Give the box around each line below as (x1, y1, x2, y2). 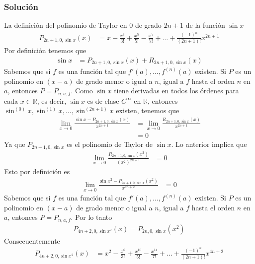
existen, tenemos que (116, 105, 179, 116)
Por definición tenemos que (4, 45, 86, 56)
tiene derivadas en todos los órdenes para (114, 85, 239, 96)
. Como (71, 85, 93, 96)
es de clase (87, 95, 119, 106)
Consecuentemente (4, 235, 60, 246)
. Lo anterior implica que (171, 139, 247, 149)
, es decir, (37, 95, 67, 106)
